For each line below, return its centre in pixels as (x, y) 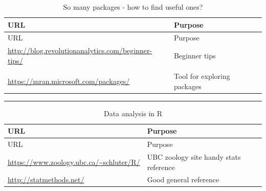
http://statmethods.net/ (46, 179)
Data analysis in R (133, 113)
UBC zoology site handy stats (194, 156)
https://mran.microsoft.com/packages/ (69, 81)
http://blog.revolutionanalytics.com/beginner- (80, 50)
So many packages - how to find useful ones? (133, 7)
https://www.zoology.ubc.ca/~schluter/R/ (74, 162)
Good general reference (183, 179)
